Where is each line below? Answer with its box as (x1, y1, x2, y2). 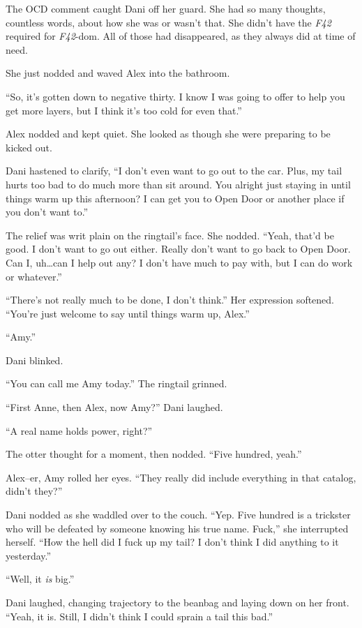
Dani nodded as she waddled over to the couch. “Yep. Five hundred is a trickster (6, 507, 351, 522)
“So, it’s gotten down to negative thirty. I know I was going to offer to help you (6, 89, 345, 103)
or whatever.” (6, 269, 62, 283)
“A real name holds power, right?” (6, 423, 153, 438)
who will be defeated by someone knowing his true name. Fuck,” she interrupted (6, 521, 349, 535)
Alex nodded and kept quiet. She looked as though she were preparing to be (6, 126, 331, 141)
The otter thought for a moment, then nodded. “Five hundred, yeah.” (6, 447, 302, 461)
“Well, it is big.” (6, 571, 75, 586)
